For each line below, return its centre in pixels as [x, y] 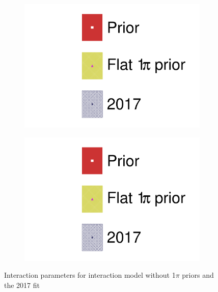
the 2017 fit [22, 285]
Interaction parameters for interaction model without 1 [90, 275]
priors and [198, 275]
